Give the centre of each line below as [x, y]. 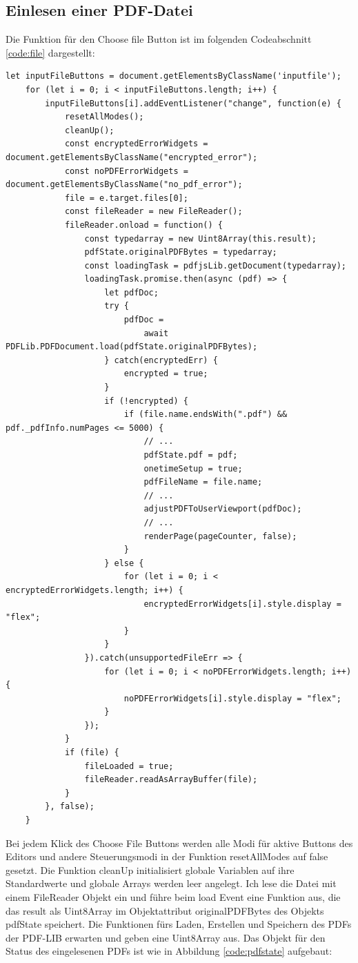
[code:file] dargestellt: [50, 52]
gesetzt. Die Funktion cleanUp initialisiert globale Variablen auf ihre [150, 869]
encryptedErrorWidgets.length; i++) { [95, 590]
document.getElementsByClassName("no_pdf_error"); [124, 185]
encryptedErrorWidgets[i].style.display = [242, 604]
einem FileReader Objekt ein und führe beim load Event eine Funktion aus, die [173, 897]
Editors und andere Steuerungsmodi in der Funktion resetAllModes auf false [167, 856]
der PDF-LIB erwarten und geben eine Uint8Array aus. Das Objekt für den [166, 937]
